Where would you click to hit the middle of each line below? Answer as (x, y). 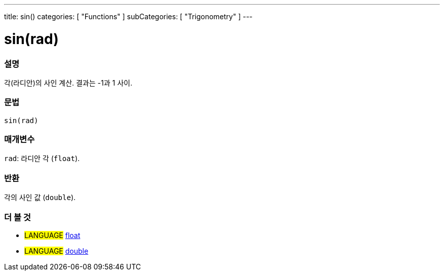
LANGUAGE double (57, 251)
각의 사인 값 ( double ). (40, 198)
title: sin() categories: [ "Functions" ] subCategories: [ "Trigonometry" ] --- (128, 16)
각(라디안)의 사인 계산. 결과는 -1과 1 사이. (68, 83)
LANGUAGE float (52, 235)
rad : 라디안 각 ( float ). (42, 159)
